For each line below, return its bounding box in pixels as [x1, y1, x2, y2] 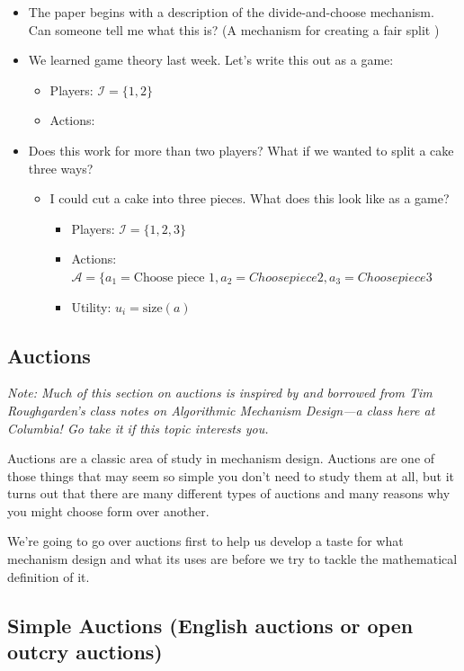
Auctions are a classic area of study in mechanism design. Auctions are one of [7, 449, 435, 468]
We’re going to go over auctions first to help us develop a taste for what [7, 532, 404, 550]
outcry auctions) [7, 638, 163, 666]
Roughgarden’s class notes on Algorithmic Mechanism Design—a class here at [7, 400, 435, 419]
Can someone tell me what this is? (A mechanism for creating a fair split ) [28, 20, 440, 39]
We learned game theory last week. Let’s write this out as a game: [28, 50, 394, 69]
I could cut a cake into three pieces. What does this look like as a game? [49, 189, 450, 208]
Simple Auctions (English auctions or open [7, 611, 414, 639]
